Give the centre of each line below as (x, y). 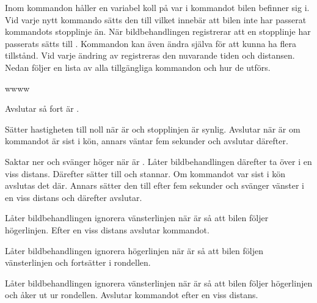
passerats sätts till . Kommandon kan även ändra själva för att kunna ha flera (151, 43)
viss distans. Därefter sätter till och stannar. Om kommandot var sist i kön (145, 173)
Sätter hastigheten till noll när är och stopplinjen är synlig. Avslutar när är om (153, 129)
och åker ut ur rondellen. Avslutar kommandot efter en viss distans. (132, 295)
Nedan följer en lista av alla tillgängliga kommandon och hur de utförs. (138, 67)
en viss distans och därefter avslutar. (74, 197)
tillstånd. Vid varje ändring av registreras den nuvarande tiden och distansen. (150, 55)
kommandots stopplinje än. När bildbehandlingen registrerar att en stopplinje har (158, 31)
